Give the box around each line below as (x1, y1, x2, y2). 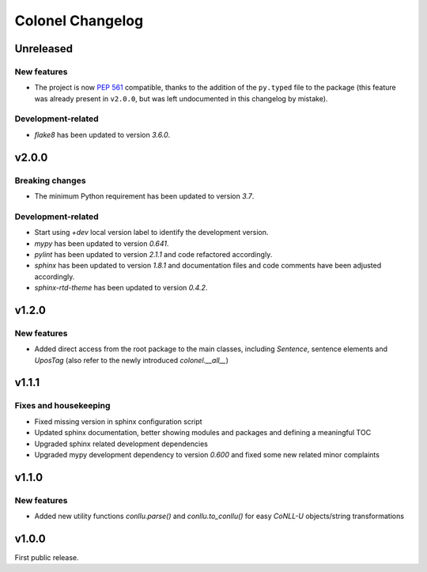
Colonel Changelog (14, 12, 144, 29)
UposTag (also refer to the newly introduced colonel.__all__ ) (34, 355, 229, 365)
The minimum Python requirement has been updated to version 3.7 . (34, 191, 255, 201)
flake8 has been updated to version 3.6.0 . (34, 130, 171, 139)
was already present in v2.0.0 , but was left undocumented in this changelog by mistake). (34, 93, 328, 103)
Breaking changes (14, 175, 86, 186)
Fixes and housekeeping (14, 400, 111, 411)
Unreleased (14, 42, 74, 55)
